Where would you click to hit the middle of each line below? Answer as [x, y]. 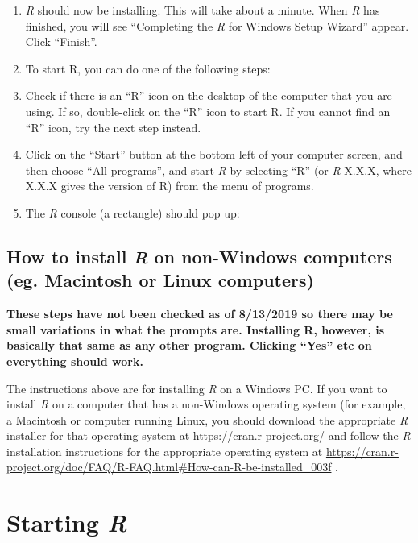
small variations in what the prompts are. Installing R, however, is [196, 329]
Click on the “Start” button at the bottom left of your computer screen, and [214, 154]
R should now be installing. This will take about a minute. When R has [203, 10]
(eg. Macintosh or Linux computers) [160, 280]
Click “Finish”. [61, 41]
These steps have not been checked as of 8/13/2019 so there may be [200, 314]
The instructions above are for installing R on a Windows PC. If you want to [197, 388]
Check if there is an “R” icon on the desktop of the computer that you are [209, 95]
